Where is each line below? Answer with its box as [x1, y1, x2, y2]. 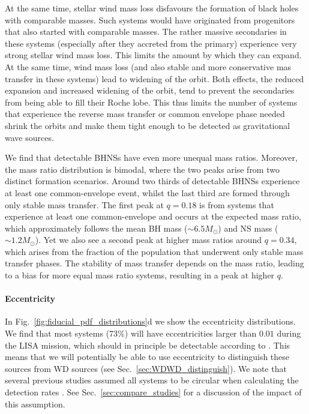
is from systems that [199, 198, 274, 211]
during [277, 327, 301, 340]
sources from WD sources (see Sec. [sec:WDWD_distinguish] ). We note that [5, 362, 287, 374]
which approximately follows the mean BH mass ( [5, 221, 188, 234]
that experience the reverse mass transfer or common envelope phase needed [5, 107, 285, 120]
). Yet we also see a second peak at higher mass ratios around [35, 233, 262, 246]
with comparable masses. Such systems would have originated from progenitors [5, 13, 295, 26]
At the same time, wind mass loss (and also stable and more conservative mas [5, 60, 292, 73]
